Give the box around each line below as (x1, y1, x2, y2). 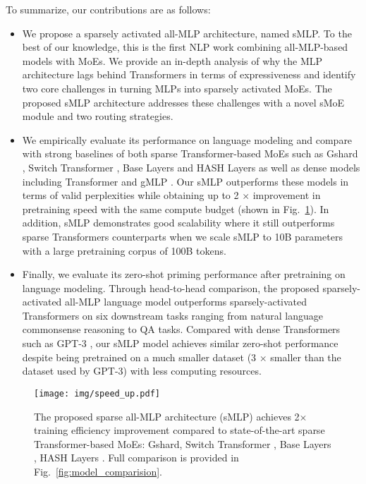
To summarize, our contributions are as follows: (6, 2, 211, 16)
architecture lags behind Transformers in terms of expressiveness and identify (22, 67, 356, 82)
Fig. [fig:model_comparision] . (34, 464, 162, 478)
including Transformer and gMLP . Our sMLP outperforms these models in (22, 174, 349, 188)
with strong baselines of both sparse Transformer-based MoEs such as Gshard (22, 146, 358, 161)
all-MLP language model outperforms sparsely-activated (65, 294, 307, 309)
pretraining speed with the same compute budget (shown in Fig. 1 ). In (22, 201, 329, 216)
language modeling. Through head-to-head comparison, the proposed (22, 280, 319, 295)
